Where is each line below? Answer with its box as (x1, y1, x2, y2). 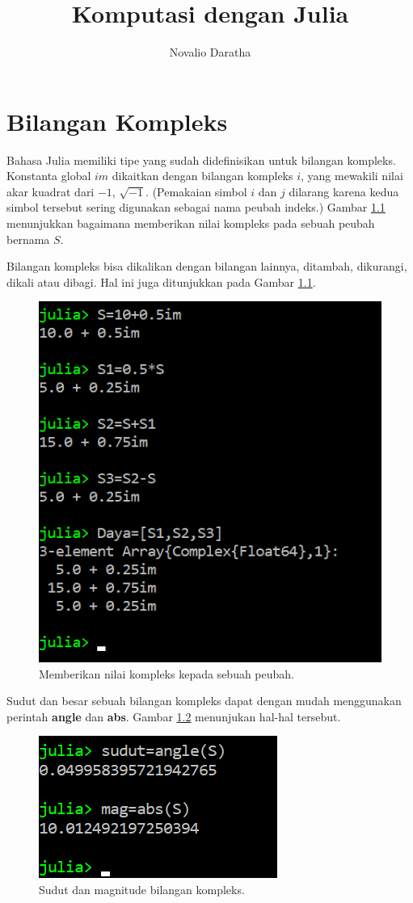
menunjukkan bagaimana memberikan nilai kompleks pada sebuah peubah (6, 215, 375, 232)
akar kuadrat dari (6, 183, 95, 199)
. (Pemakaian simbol (145, 183, 247, 199)
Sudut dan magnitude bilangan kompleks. (39, 880, 245, 897)
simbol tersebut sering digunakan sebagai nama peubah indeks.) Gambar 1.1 (6, 199, 386, 216)
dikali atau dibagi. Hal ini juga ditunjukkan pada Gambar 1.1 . (6, 273, 316, 290)
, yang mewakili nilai (301, 167, 403, 184)
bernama (6, 230, 50, 247)
